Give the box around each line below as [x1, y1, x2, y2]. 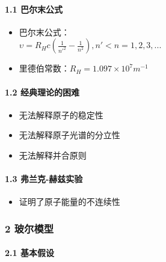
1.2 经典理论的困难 [5, 85, 79, 98]
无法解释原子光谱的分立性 [19, 129, 120, 141]
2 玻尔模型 [5, 221, 54, 236]
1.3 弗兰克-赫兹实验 [5, 172, 83, 185]
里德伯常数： [19, 62, 70, 75]
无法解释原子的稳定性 [19, 108, 103, 121]
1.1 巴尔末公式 [5, 2, 63, 15]
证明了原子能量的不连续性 [19, 195, 120, 208]
